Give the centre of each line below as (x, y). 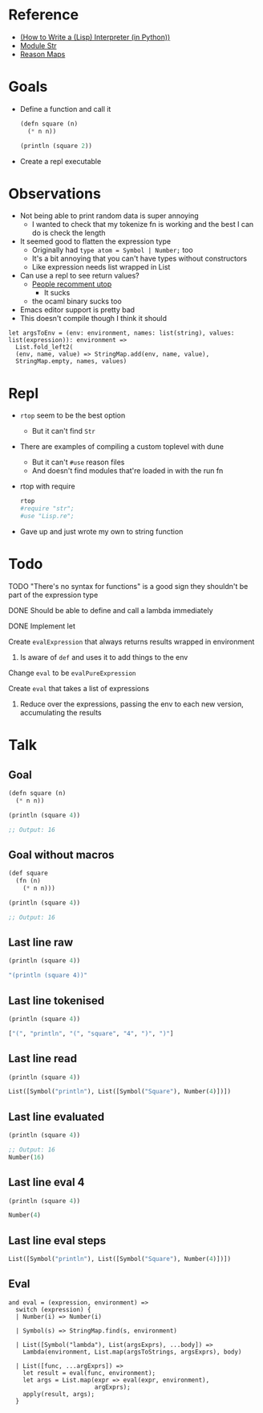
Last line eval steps (57, 1240)
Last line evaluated (57, 1116)
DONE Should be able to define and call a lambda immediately (111, 610)
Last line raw (41, 943)
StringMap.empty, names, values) (71, 361)
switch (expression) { (53, 1309)
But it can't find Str (64, 431)
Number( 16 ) (26, 1157)
